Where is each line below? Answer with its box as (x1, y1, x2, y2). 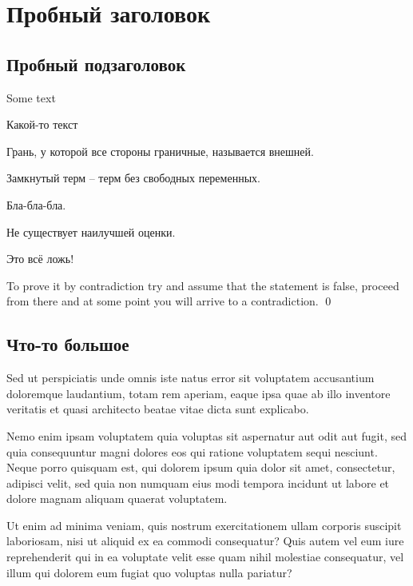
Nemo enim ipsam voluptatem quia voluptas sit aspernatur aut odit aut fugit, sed (6, 427, 407, 444)
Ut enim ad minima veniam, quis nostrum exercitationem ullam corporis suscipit (6, 516, 402, 533)
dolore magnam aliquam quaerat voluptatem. (6, 490, 228, 507)
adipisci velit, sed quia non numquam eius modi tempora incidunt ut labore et (6, 474, 390, 491)
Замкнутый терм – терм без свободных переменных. (6, 169, 260, 186)
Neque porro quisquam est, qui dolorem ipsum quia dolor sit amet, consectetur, (6, 459, 395, 476)
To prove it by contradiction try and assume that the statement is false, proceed (6, 277, 399, 293)
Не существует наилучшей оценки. (6, 223, 176, 240)
